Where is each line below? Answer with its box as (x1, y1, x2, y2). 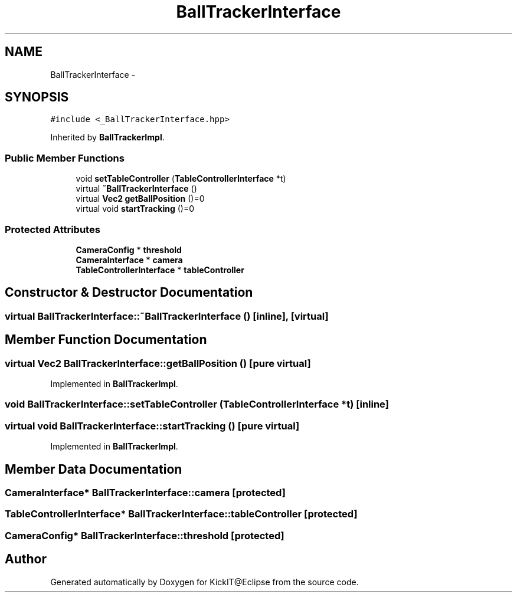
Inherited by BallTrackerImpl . (50, 132, 165, 143)
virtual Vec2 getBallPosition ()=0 (76, 193, 205, 204)
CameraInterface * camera (76, 254, 183, 265)
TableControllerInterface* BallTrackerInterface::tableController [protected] (5, 508, 358, 520)
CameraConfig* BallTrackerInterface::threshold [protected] (5, 529, 284, 542)
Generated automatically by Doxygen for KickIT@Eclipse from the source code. (50, 576, 359, 587)
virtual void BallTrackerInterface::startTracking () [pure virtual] (5, 419, 300, 432)
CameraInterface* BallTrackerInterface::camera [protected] (5, 486, 286, 498)
